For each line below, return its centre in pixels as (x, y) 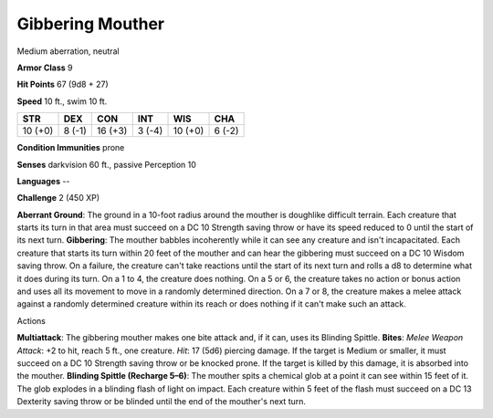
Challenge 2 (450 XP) (58, 198)
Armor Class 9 (45, 68)
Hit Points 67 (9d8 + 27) (63, 84)
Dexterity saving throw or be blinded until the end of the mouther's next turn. (161, 402)
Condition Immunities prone (71, 148)
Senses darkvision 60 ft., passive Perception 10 (106, 164)
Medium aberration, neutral (68, 51)
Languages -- (43, 181)
